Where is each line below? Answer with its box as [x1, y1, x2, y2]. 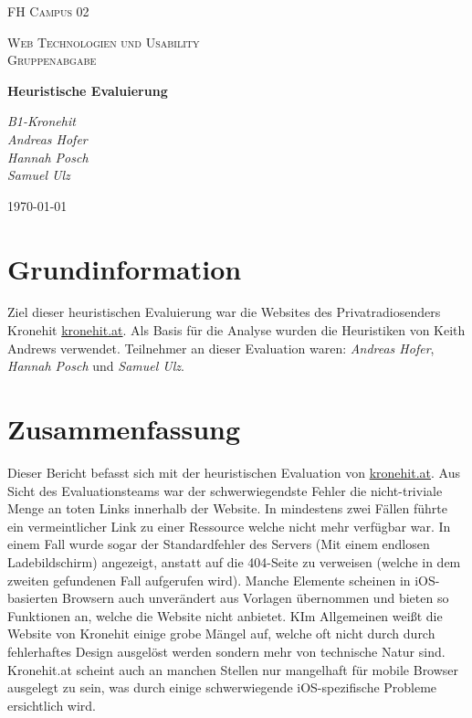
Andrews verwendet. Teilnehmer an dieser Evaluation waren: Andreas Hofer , [7, 338, 435, 357]
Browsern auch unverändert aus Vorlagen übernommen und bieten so [62, 588, 449, 607]
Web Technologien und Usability [7, 32, 200, 51]
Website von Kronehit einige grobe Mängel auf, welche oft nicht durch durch [7, 624, 435, 643]
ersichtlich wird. [7, 695, 96, 714]
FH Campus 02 [7, 2, 89, 20]
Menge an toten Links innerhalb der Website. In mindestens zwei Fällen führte [7, 499, 447, 518]
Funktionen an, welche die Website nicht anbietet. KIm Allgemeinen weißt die [7, 606, 443, 625]
